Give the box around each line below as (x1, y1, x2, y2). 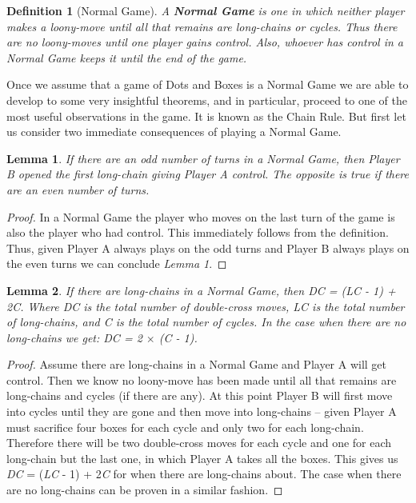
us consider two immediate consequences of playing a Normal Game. (6, 123, 342, 140)
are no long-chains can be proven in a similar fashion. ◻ (6, 481, 283, 498)
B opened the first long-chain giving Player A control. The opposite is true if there (6, 166, 410, 182)
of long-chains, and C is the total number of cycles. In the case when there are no (6, 313, 406, 330)
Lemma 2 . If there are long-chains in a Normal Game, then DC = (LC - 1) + (6, 281, 396, 298)
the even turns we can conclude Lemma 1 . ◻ (6, 255, 227, 272)
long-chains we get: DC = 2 (6, 329, 142, 345)
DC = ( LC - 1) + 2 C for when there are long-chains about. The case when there (6, 465, 402, 482)
